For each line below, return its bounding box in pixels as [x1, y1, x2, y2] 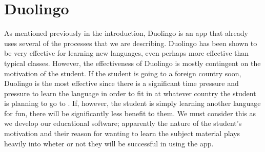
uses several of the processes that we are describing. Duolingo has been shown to [4, 37, 257, 48]
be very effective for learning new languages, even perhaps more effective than [4, 48, 249, 58]
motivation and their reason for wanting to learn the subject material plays [4, 128, 240, 139]
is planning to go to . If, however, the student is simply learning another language [4, 98, 261, 108]
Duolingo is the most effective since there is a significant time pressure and [4, 78, 239, 89]
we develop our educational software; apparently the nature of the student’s [4, 118, 242, 128]
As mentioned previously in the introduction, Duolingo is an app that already [4, 28, 248, 38]
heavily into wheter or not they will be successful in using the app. [4, 138, 214, 148]
